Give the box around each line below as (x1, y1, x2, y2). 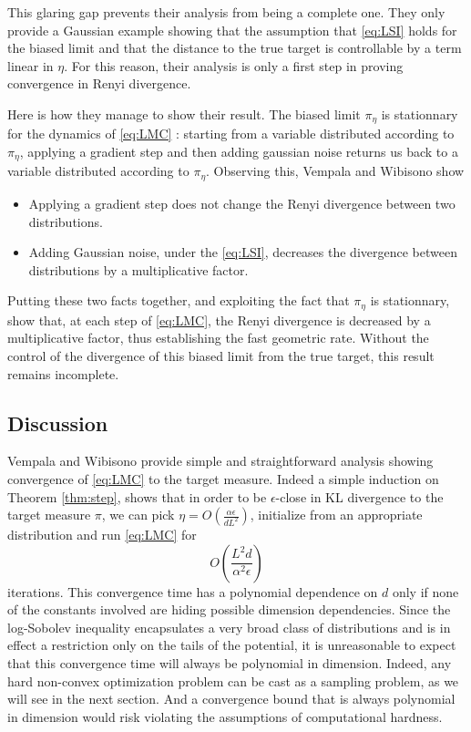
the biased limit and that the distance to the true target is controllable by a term (7, 38, 462, 57)
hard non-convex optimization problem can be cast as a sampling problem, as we (7, 671, 459, 690)
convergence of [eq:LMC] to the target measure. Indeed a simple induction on (7, 469, 439, 488)
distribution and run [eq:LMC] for (7, 525, 197, 544)
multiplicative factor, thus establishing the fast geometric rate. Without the (7, 328, 429, 347)
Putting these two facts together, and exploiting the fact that (7, 291, 350, 310)
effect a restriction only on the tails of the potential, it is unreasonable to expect (7, 635, 456, 655)
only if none (392, 582, 459, 601)
